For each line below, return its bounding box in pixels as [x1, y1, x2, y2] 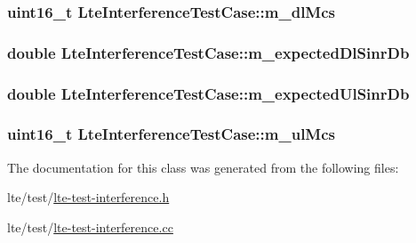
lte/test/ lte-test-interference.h [7, 188, 170, 207]
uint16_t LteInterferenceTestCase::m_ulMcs [7, 123, 336, 145]
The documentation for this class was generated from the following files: [7, 158, 399, 176]
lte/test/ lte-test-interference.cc [7, 217, 173, 236]
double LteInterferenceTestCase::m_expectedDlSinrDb [7, 41, 410, 63]
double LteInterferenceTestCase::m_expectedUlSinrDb [7, 82, 410, 104]
